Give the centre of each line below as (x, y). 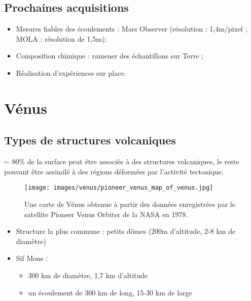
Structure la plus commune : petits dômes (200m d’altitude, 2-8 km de (126, 231)
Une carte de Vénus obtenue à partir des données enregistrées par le (130, 204)
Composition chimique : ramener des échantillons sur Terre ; (110, 56)
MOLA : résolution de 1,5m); (61, 38)
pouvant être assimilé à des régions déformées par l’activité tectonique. (114, 171)
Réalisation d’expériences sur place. (71, 72)
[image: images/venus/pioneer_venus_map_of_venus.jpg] (119, 188)
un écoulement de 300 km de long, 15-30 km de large (110, 292)
